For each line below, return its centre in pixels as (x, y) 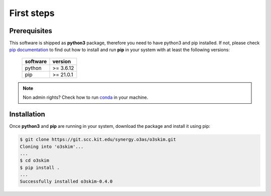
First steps (32, 13)
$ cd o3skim (35, 161)
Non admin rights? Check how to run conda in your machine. (86, 97)
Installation (27, 115)
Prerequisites (31, 31)
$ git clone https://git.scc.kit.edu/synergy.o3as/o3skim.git (98, 140)
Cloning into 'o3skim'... (52, 146)
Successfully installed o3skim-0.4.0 (66, 181)
